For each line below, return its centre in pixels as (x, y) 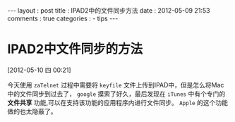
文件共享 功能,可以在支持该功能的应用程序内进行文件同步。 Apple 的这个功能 (117, 102)
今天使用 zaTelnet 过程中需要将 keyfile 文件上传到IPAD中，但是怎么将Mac (116, 85)
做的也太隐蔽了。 (32, 111)
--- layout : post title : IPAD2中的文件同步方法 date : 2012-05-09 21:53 (109, 11)
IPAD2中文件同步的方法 (75, 49)
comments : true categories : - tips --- (63, 18)
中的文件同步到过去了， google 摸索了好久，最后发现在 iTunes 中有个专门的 (116, 94)
